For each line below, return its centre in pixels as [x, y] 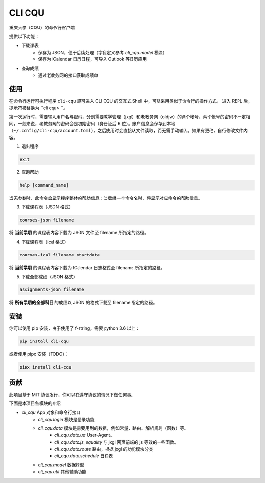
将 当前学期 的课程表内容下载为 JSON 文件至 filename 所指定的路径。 [79, 233]
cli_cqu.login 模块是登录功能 [66, 419]
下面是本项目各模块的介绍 [35, 403]
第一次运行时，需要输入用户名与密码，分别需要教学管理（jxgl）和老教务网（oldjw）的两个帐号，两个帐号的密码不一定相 [130, 117]
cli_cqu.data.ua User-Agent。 [85, 435]
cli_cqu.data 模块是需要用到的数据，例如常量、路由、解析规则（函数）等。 [113, 428]
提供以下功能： [24, 36]
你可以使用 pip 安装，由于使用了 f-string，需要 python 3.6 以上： [74, 328]
